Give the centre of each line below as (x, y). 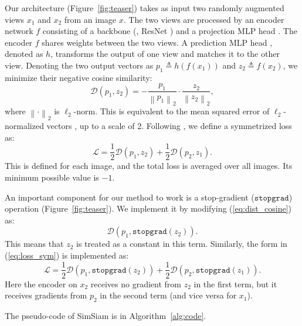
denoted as (24, 54)
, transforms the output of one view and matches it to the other (165, 54)
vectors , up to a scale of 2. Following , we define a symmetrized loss (169, 126)
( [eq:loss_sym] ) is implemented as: (67, 255)
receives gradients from (46, 295)
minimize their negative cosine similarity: (79, 77)
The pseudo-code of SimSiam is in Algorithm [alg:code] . (106, 315)
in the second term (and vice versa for (168, 295)
